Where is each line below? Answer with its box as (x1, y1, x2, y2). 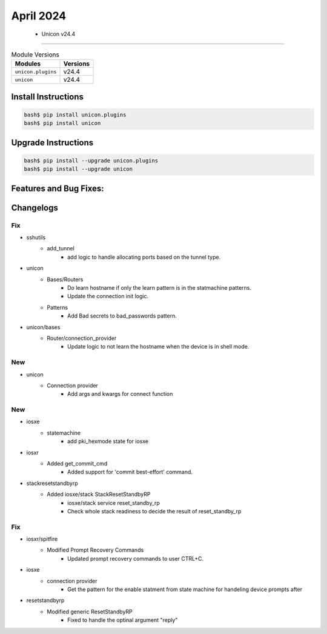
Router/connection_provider (47, 334, 117, 342)
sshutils (26, 234, 46, 241)
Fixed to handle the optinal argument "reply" (67, 616, 178, 624)
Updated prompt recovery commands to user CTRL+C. (67, 555, 204, 562)
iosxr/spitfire (26, 535, 58, 542)
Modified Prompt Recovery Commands (47, 546, 144, 554)
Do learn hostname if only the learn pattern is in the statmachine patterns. (67, 284, 251, 292)
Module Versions (11, 50, 60, 59)
